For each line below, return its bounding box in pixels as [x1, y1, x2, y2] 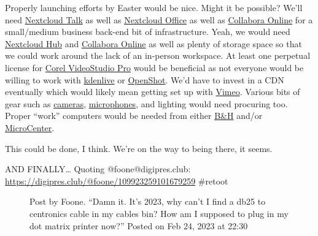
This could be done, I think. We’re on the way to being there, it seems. [5, 142, 273, 154]
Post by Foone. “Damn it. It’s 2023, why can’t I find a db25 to [29, 195, 266, 208]
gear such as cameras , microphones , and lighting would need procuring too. [5, 97, 288, 110]
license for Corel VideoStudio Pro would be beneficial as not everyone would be [5, 61, 304, 74]
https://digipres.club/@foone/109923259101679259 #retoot [5, 174, 228, 187]
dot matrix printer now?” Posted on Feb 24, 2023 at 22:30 [29, 219, 248, 232]
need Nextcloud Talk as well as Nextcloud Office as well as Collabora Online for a [5, 13, 313, 26]
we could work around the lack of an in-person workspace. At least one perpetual [5, 49, 311, 62]
